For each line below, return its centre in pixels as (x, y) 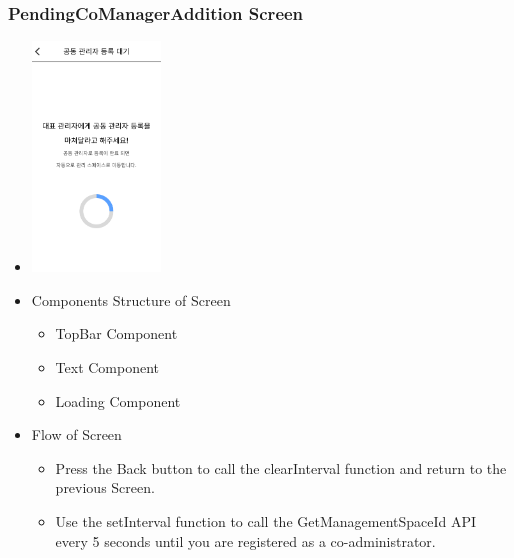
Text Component (107, 366)
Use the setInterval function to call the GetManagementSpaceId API (266, 520)
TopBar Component (116, 333)
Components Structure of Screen (131, 299)
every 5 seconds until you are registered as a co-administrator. (245, 540)
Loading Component (118, 400)
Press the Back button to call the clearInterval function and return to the (281, 467)
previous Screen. (105, 487)
